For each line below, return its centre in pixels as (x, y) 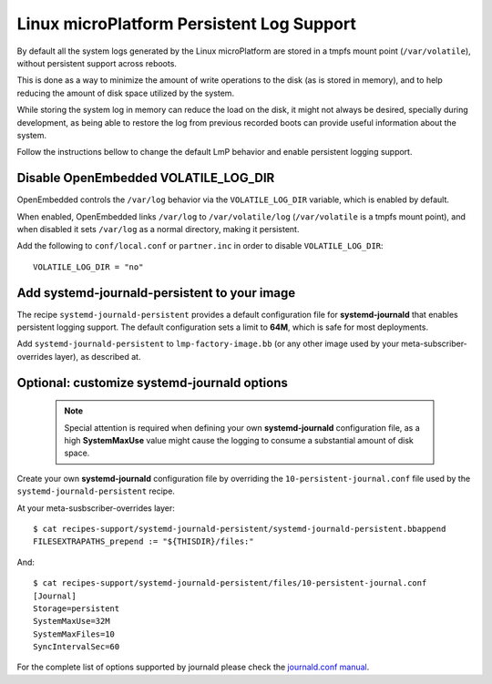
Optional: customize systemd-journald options (153, 383)
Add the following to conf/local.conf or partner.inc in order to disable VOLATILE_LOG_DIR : (200, 246)
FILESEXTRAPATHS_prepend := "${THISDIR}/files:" (143, 541)
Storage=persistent (77, 608)
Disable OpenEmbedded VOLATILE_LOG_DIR (146, 178)
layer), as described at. (98, 356)
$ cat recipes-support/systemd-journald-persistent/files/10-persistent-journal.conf (230, 583)
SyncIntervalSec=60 (77, 647)
